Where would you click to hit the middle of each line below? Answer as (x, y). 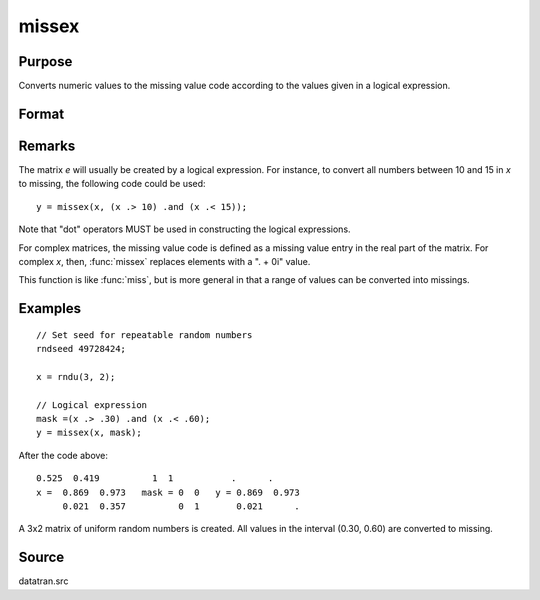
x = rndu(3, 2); (76, 376)
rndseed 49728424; (81, 349)
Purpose (45, 61)
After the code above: (63, 455)
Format (41, 113)
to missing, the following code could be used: (112, 184)
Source (41, 557)
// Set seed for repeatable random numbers (144, 334)
